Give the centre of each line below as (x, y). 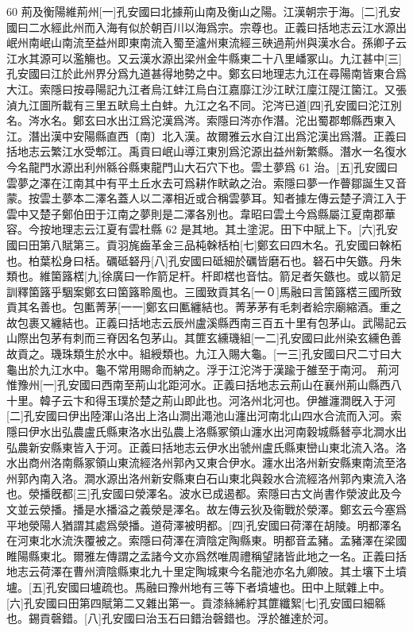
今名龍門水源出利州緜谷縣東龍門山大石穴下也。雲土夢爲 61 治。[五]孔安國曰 (203, 166)
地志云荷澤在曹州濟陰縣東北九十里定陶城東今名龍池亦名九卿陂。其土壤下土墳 (206, 571)
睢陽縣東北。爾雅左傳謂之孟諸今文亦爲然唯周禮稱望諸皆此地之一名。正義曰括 (206, 555)
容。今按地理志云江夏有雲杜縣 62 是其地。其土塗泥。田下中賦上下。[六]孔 (197, 229)
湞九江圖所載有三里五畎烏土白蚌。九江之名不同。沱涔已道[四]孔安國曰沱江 (199, 104)
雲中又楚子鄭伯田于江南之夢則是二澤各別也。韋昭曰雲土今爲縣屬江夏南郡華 (201, 213)
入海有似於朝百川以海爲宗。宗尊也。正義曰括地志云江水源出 (251, 27)
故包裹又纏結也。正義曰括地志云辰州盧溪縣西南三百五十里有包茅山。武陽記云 (206, 322)
